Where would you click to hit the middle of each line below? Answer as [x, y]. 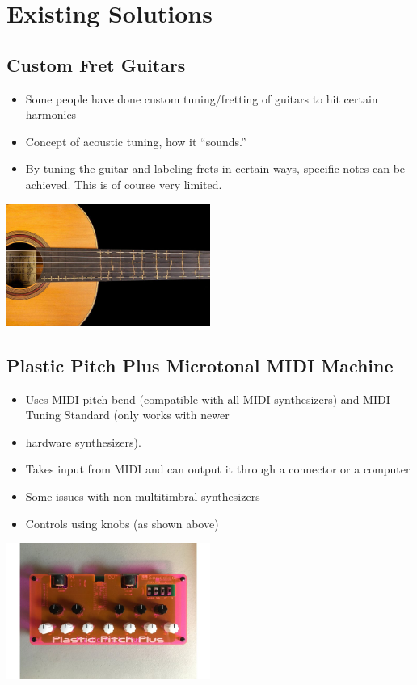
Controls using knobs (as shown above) [122, 523]
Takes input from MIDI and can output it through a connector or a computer [218, 469]
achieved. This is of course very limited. [124, 184]
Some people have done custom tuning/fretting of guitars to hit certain [202, 98]
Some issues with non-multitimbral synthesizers [143, 496]
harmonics [51, 114]
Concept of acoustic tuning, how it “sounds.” [136, 141]
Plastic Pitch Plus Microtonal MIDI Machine [200, 365]
